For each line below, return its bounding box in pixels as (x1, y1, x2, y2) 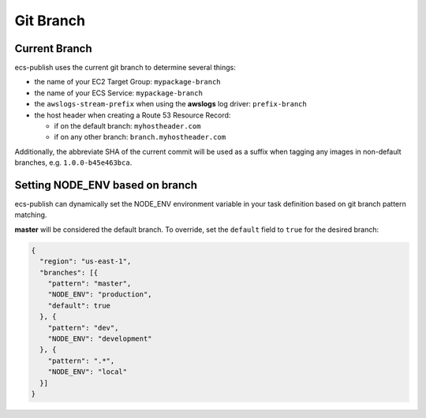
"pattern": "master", (47, 279, 132, 288)
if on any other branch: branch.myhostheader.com (54, 132, 226, 142)
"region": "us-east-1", (39, 257, 132, 266)
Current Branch (14, 42, 92, 55)
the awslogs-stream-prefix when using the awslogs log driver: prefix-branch (34, 99, 307, 109)
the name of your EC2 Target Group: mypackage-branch (34, 77, 221, 87)
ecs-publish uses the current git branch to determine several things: (14, 63, 237, 73)
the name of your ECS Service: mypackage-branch (34, 88, 203, 98)
